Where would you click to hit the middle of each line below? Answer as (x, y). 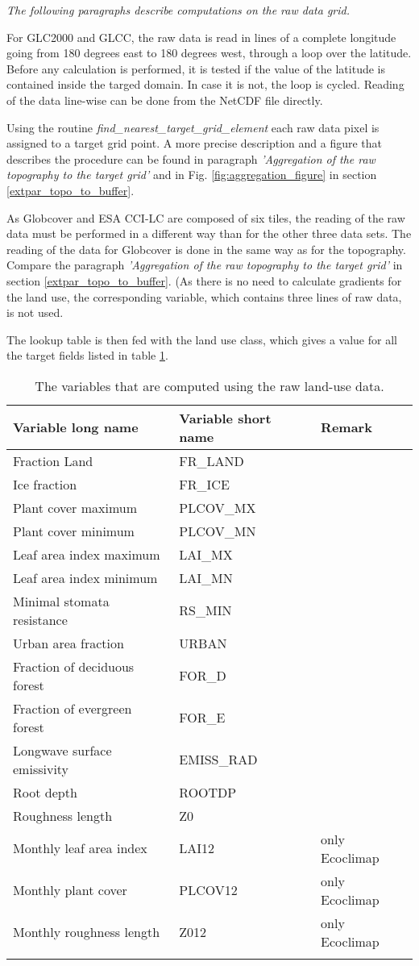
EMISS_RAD (218, 760)
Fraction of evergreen (73, 708)
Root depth (45, 792)
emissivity (41, 768)
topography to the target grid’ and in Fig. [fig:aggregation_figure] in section (192, 175)
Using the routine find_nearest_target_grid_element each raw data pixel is (193, 127)
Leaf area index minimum (85, 577)
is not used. (35, 312)
